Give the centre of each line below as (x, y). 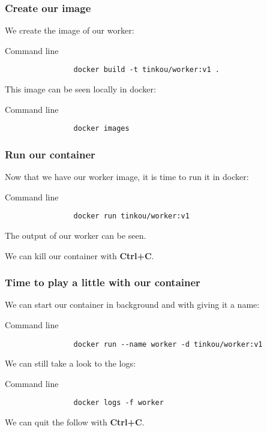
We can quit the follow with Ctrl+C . (75, 422)
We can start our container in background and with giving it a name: (132, 304)
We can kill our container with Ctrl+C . (79, 255)
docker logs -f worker (118, 403)
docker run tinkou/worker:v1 (131, 216)
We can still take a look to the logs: (70, 363)
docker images (101, 129)
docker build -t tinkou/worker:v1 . (146, 70)
